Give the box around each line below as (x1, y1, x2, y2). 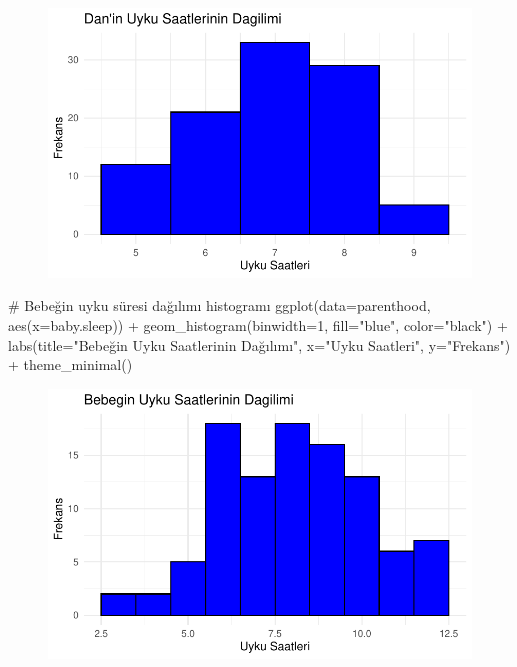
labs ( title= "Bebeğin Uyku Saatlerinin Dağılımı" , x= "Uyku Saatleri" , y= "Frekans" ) (8, 334, 511, 355)
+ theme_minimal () (8, 354, 133, 375)
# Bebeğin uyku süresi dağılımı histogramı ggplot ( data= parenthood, (8, 295, 431, 316)
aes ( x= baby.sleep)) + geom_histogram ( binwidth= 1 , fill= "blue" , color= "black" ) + (8, 315, 508, 335)
